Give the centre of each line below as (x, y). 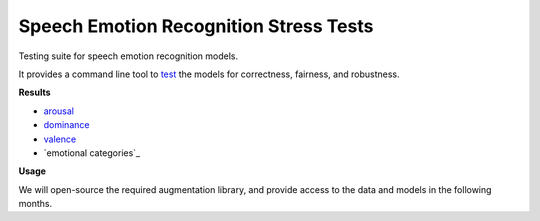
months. (35, 204)
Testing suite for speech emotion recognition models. (128, 56)
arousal (59, 111)
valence (60, 139)
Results (34, 92)
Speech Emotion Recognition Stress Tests (196, 26)
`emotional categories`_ (91, 152)
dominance (66, 125)
